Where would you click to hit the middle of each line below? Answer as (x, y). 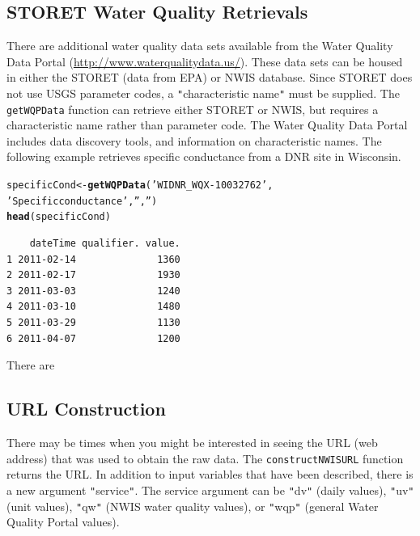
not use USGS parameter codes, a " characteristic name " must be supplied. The (203, 93)
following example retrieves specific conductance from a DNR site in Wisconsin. (204, 156)
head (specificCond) (59, 217)
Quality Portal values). (63, 522)
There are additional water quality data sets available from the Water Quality (200, 46)
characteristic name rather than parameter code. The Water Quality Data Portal (207, 125)
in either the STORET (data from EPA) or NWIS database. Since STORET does (210, 77)
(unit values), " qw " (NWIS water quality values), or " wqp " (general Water (193, 506)
